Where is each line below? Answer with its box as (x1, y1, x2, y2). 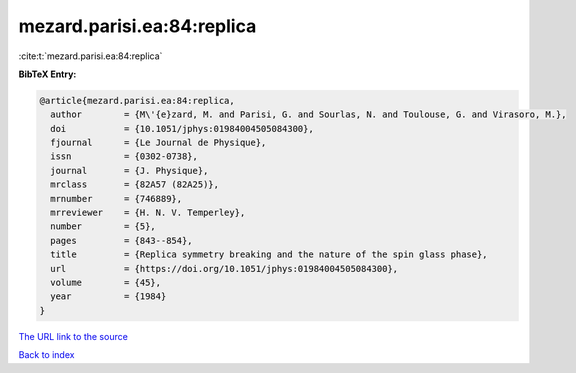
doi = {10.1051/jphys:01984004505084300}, (50, 123, 314, 134)
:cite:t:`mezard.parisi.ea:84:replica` (18, 50, 163, 62)
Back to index (18, 349, 75, 361)
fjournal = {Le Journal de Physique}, (50, 137, 267, 149)
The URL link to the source (18, 330, 129, 342)
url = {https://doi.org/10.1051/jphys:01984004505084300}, (50, 263, 399, 274)
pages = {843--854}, (50, 235, 194, 246)
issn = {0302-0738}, (50, 151, 199, 162)
